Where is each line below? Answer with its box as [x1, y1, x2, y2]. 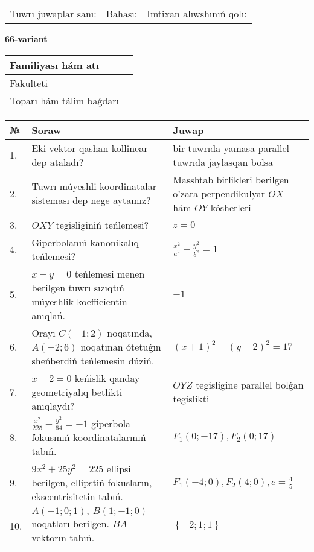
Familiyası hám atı [10, 57, 100, 72]
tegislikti [173, 392, 210, 406]
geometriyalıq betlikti [31, 384, 123, 399]
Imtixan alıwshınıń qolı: [147, 7, 247, 21]
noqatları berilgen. [31, 516, 110, 531]
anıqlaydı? [31, 398, 75, 413]
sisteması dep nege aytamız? [31, 193, 151, 208]
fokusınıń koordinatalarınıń [31, 430, 146, 445]
